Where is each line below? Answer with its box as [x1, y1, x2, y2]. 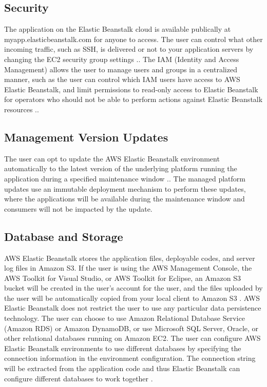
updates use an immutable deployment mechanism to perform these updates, [4, 183, 246, 194]
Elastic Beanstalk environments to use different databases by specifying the [4, 342, 241, 353]
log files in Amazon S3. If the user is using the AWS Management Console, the [4, 262, 252, 273]
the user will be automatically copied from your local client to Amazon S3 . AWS [4, 292, 260, 303]
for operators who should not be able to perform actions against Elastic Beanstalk [4, 94, 263, 105]
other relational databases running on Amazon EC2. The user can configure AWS [4, 333, 261, 343]
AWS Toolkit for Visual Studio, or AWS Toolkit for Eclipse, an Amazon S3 [4, 272, 241, 283]
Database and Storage [4, 228, 123, 244]
